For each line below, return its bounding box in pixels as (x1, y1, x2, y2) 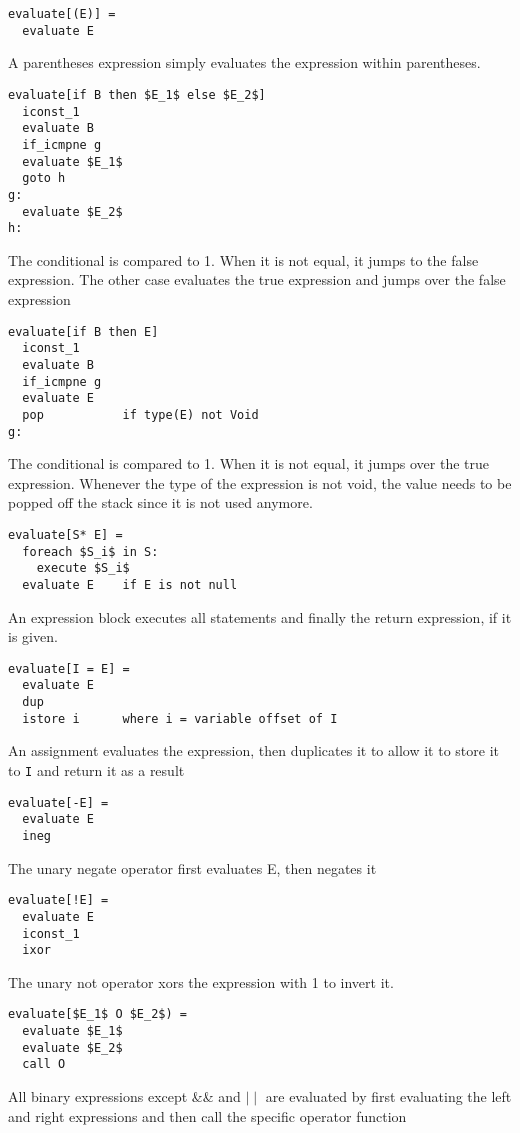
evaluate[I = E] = (8, 661, 130, 676)
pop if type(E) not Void (22, 407, 259, 422)
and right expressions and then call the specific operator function (8, 1105, 407, 1126)
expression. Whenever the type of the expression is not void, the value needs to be (8, 472, 512, 493)
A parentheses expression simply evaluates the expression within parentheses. (8, 52, 481, 73)
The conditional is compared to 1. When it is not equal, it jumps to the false (8, 249, 479, 270)
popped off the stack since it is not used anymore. (8, 492, 313, 513)
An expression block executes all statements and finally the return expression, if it (8, 606, 512, 627)
